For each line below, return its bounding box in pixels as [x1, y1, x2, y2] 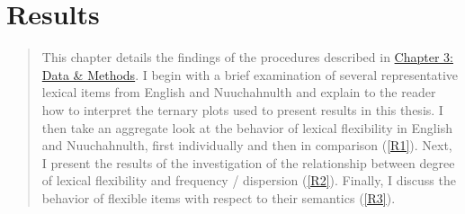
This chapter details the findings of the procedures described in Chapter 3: [41, 48, 453, 67]
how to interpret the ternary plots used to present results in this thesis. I [41, 100, 443, 119]
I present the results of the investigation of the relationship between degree [41, 153, 455, 172]
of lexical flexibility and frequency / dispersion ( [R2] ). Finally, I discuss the [41, 171, 456, 190]
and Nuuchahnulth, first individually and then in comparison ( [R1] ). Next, [41, 136, 452, 155]
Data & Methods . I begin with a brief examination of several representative [41, 65, 459, 84]
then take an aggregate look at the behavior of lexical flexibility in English [41, 118, 452, 137]
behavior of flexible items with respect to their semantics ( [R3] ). [41, 188, 396, 207]
